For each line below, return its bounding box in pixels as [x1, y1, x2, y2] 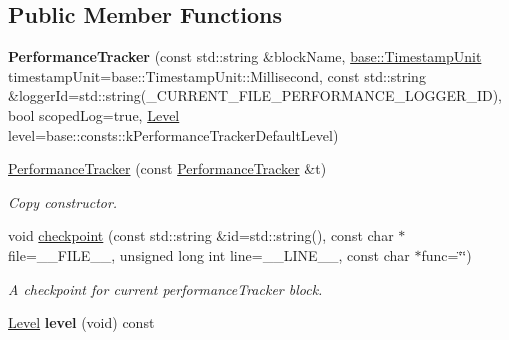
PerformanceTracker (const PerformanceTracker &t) [8, 158, 327, 179]
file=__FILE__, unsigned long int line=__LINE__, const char [8, 244, 410, 265]
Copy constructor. [8, 191, 118, 212]
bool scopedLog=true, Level [8, 104, 180, 125]
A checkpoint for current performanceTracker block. [8, 278, 323, 299]
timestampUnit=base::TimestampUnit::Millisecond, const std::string [8, 65, 426, 86]
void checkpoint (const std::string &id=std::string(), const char [8, 225, 394, 246]
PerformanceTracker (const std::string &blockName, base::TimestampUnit [8, 46, 482, 67]
